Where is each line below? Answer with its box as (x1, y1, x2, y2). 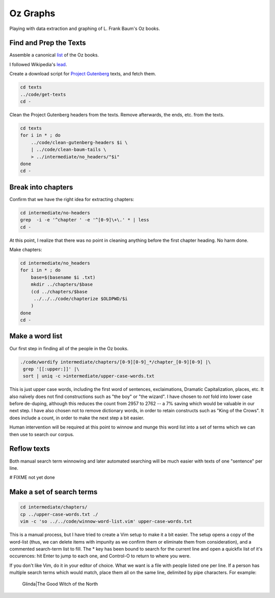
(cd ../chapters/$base (31, 289, 88, 295)
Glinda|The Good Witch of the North (22, 581, 98, 587)
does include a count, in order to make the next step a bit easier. (9, 415, 145, 421)
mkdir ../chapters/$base (31, 281, 93, 288)
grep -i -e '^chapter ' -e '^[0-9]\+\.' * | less (20, 217, 150, 223)
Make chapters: (9, 246, 42, 252)
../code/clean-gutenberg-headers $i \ (31, 139, 128, 145)
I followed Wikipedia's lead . (9, 61, 67, 67)
